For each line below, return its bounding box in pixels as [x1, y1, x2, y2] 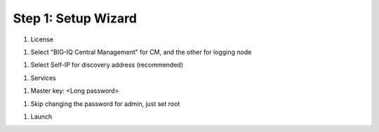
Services [30, 74, 56, 82]
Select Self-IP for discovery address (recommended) [30, 60, 184, 70]
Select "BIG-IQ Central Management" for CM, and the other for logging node [30, 48, 252, 56]
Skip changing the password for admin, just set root [30, 99, 180, 108]
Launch [30, 112, 53, 121]
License [30, 35, 54, 44]
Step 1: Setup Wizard [13, 11, 137, 26]
